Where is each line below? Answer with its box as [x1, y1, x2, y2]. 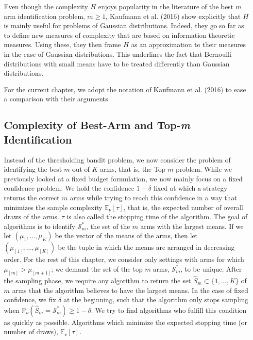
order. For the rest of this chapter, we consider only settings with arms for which [4, 254, 244, 264]
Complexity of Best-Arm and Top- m [4, 117, 190, 132]
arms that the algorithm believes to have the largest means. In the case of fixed [12, 285, 249, 295]
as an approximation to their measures [131, 39, 246, 49]
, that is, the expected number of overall [123, 202, 243, 212]
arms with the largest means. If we [140, 221, 244, 231]
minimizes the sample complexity [4, 202, 102, 212]
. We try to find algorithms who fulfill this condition [91, 305, 247, 315]
